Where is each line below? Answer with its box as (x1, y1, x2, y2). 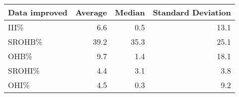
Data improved (8, 6, 68, 18)
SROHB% (8, 36, 43, 47)
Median (115, 6, 145, 18)
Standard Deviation (153, 6, 231, 18)
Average (75, 6, 107, 18)
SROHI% (8, 65, 40, 76)
